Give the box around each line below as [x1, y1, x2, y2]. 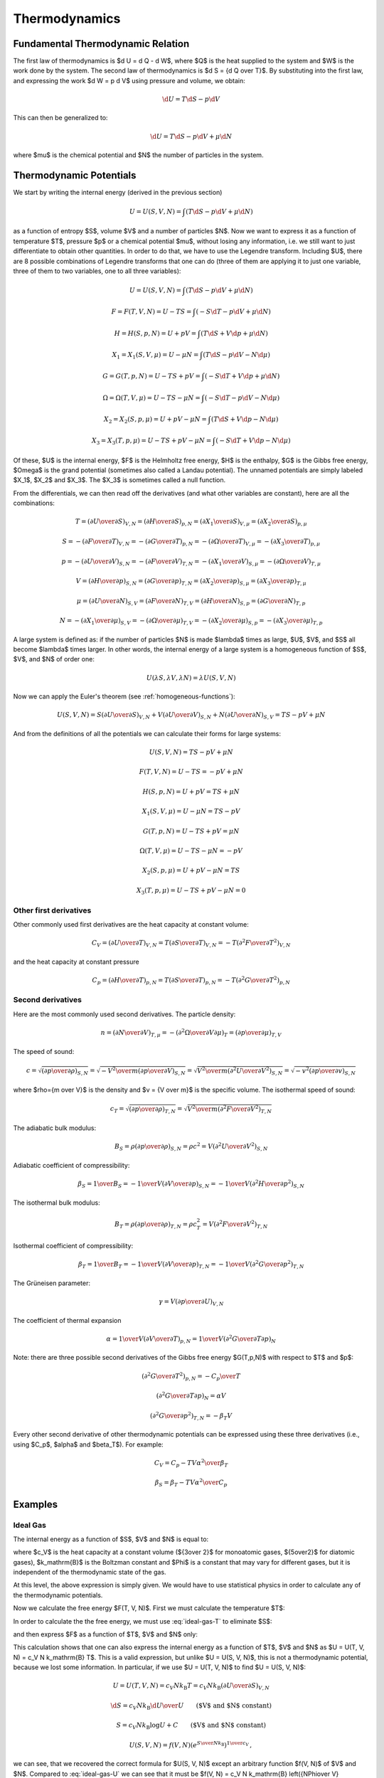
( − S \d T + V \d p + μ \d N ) [204, 372, 280, 380]
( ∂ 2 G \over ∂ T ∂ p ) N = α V [156, 1390, 227, 1401]
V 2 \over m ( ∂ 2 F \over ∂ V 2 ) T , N [187, 1104, 272, 1114]
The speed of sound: [13, 1047, 75, 1055]
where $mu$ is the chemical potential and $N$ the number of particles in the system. [13, 151, 264, 159]
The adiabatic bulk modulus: [13, 1124, 97, 1132]
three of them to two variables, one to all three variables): [13, 267, 181, 275]
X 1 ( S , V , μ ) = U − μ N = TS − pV [142, 807, 241, 817]
